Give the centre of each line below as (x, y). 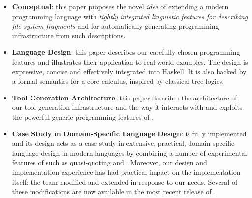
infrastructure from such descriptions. (69, 35)
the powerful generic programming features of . (83, 116)
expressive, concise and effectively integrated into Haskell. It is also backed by (129, 71)
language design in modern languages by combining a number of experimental (129, 152)
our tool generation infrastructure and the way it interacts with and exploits (127, 107)
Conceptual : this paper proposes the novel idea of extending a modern (120, 6)
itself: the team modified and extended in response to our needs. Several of (125, 181)
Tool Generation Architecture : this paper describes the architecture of (125, 97)
